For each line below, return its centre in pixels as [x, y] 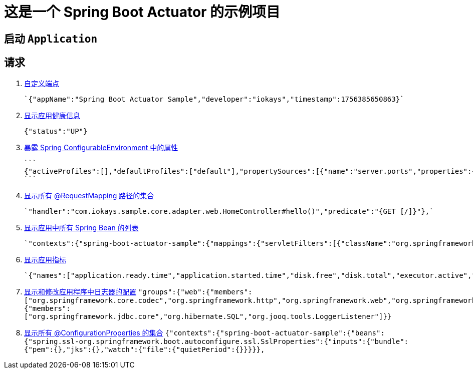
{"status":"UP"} [56, 131]
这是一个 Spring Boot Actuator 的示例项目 [142, 12]
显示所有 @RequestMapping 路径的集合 [89, 195]
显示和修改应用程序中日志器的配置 [80, 291]
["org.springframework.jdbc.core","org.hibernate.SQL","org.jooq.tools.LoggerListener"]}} [208, 316]
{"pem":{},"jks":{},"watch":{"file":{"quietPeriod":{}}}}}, [145, 349]
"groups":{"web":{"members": [195, 292]
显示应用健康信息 [52, 115]
